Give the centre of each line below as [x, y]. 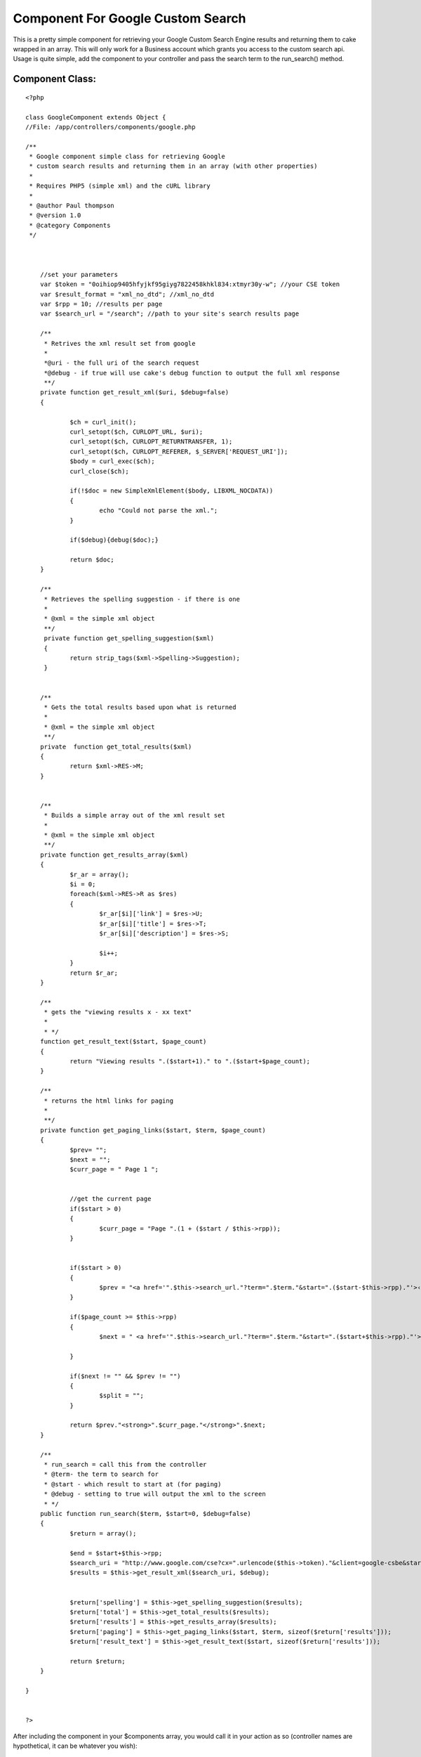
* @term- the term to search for [101, 1474]
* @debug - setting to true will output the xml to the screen [155, 1494]
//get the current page [111, 1199]
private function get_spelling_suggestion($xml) [129, 638]
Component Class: [54, 79]
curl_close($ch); [100, 471]
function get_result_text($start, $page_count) [123, 1042]
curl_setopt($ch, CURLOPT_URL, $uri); [136, 432]
